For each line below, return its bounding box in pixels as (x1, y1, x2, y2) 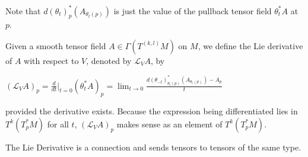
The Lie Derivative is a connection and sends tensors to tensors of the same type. (5, 140, 301, 153)
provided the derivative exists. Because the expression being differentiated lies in (5, 105, 298, 117)
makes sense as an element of (116, 117, 223, 130)
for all (47, 117, 69, 130)
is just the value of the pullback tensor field (113, 4, 272, 17)
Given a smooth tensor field (5, 39, 106, 52)
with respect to (24, 54, 79, 66)
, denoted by (86, 54, 132, 66)
